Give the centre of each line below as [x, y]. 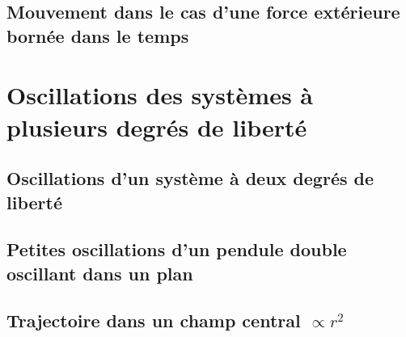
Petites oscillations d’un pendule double [177, 249]
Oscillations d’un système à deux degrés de [190, 178]
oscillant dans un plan [100, 273]
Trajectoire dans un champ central [154, 320]
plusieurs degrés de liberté [157, 126]
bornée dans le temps [98, 35]
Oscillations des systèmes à [160, 95]
